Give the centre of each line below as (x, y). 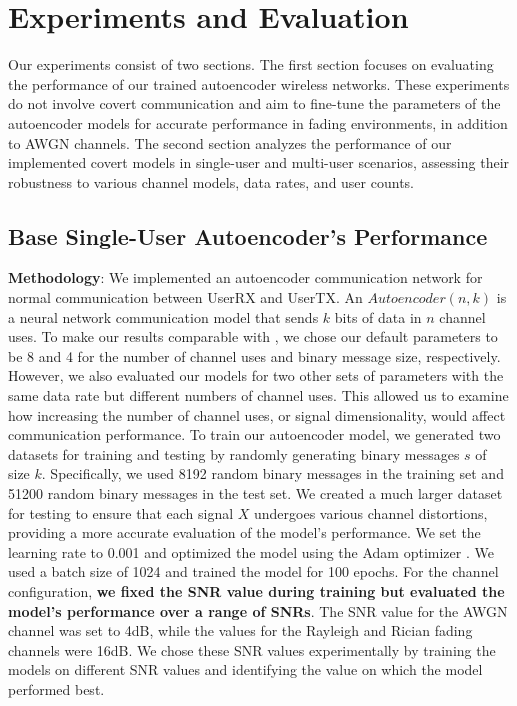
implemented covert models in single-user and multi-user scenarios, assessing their (259, 162)
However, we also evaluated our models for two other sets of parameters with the (256, 375)
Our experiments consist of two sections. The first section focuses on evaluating (251, 64)
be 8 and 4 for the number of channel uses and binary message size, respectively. (254, 355)
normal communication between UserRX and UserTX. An (185, 297)
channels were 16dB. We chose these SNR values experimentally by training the (252, 649)
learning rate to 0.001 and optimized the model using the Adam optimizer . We (251, 551)
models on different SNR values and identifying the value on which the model (245, 669)
